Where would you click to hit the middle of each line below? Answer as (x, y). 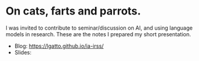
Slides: (23, 52)
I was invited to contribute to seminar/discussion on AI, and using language (99, 28)
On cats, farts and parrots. (73, 11)
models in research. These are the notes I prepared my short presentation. (98, 34)
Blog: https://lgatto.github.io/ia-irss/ (59, 46)
